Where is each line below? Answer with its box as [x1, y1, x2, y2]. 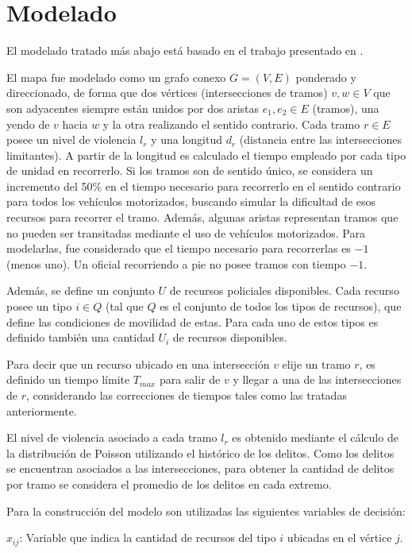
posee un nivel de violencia [6, 131, 137, 148]
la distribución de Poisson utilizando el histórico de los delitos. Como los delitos [6, 444, 395, 461]
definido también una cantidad [6, 329, 155, 346]
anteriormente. [6, 402, 77, 419]
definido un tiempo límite [6, 371, 130, 388]
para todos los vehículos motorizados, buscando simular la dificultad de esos [6, 193, 376, 210]
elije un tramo [282, 355, 351, 372]
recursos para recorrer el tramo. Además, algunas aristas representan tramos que [6, 209, 399, 226]
